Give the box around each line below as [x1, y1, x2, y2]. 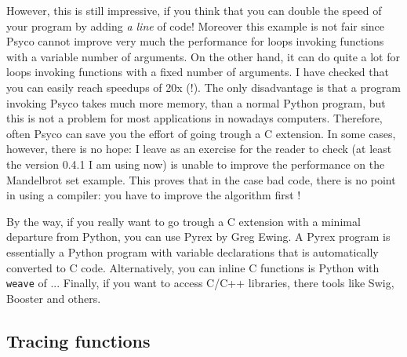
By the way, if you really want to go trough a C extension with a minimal [6, 213, 361, 229]
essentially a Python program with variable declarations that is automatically [6, 243, 379, 260]
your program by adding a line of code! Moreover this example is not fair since [6, 17, 385, 34]
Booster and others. [6, 290, 101, 306]
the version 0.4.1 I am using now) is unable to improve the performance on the [6, 155, 385, 172]
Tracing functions [6, 328, 151, 352]
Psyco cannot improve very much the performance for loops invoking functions [6, 33, 384, 49]
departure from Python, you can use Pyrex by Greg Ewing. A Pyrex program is [6, 228, 391, 245]
